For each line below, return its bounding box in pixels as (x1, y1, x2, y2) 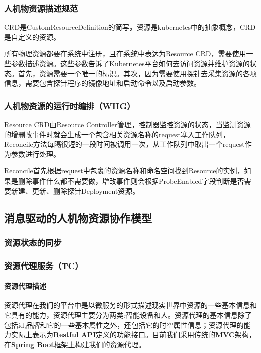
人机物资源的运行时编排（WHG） (4, 99, 136, 112)
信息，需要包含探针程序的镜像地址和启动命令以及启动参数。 (4, 78, 201, 89)
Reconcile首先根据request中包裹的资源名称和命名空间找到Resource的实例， (4, 165, 244, 176)
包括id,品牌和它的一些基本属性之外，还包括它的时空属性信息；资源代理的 (4, 319, 244, 330)
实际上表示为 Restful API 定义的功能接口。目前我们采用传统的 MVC (11, 329, 235, 340)
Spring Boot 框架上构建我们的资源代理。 (11, 339, 146, 349)
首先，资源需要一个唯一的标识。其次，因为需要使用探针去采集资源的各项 (18, 68, 257, 78)
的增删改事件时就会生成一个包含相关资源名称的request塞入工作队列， (4, 129, 230, 139)
